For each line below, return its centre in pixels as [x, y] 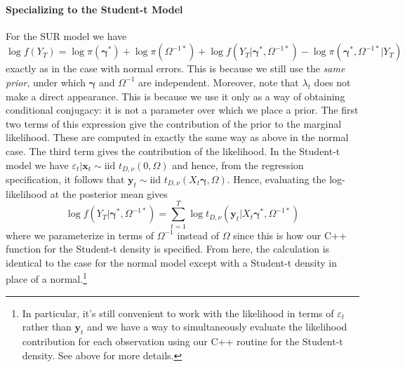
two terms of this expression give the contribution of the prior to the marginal [174, 123]
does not [332, 82]
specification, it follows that [65, 179]
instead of [198, 235]
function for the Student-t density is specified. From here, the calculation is [168, 249]
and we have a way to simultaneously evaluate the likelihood [217, 327]
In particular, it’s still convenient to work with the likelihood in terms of [178, 313]
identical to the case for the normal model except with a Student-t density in [171, 262]
